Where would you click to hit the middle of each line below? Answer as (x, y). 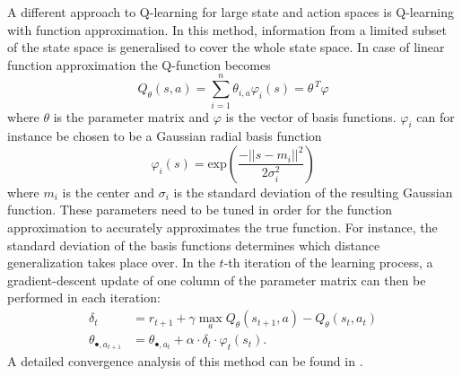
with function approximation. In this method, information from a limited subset (227, 29)
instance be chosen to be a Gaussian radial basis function (165, 136)
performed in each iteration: (84, 297)
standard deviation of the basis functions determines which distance (194, 245)
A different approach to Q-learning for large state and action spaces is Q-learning (231, 12)
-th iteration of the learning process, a (328, 262)
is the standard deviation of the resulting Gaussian (313, 192)
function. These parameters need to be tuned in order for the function (200, 210)
